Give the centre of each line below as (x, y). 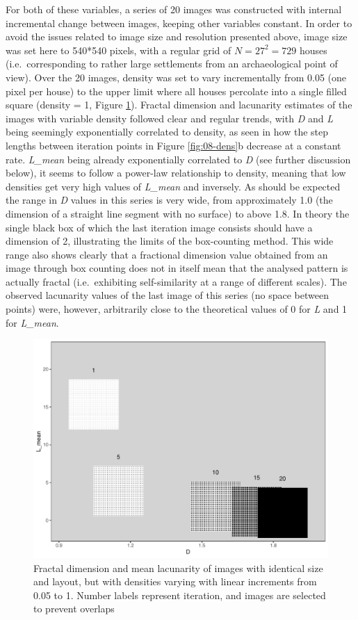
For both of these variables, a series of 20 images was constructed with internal (174, 9)
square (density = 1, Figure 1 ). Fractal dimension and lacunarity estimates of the (179, 105)
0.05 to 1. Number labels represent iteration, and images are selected (180, 595)
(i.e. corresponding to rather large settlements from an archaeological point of (172, 64)
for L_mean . (32, 322)
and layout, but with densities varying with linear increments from (175, 581)
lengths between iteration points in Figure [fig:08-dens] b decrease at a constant (173, 145)
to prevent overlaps (74, 609)
